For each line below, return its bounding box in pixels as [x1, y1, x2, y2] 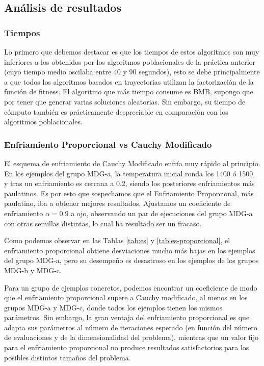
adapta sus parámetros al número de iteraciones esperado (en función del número [4, 322, 257, 332]
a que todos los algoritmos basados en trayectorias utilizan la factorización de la [4, 76, 254, 87]
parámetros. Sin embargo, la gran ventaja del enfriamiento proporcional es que [4, 312, 250, 323]
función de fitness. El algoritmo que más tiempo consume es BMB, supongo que [4, 86, 253, 97]
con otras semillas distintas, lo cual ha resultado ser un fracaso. [4, 218, 202, 228]
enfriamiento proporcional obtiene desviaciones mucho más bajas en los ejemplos [4, 245, 255, 255]
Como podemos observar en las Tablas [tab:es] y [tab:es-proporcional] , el [4, 235, 230, 246]
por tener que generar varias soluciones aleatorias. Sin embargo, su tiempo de [4, 96, 246, 107]
